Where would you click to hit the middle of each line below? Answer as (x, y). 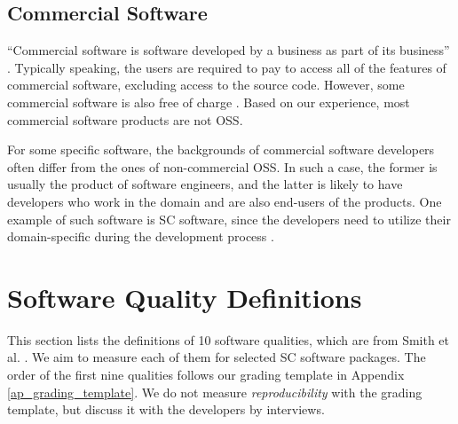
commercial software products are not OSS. (125, 119)
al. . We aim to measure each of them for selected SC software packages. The (217, 357)
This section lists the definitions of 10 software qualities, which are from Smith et (229, 339)
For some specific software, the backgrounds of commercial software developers (221, 149)
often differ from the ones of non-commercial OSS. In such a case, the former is (222, 166)
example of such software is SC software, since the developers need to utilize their (229, 219)
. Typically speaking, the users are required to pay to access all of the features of (227, 67)
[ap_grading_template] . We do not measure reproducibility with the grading (215, 392)
